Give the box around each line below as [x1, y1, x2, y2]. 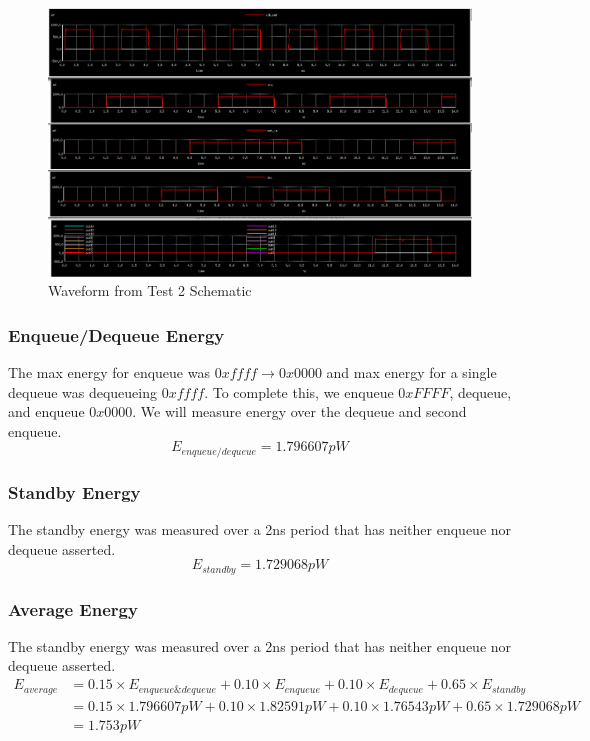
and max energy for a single [326, 361, 497, 382]
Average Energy [8, 596, 138, 621]
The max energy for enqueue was [8, 361, 210, 382]
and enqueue [8, 401, 85, 422]
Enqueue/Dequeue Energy [8, 322, 225, 347]
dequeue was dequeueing [8, 381, 158, 402]
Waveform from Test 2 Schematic [48, 280, 252, 301]
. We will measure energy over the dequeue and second [132, 401, 467, 422]
